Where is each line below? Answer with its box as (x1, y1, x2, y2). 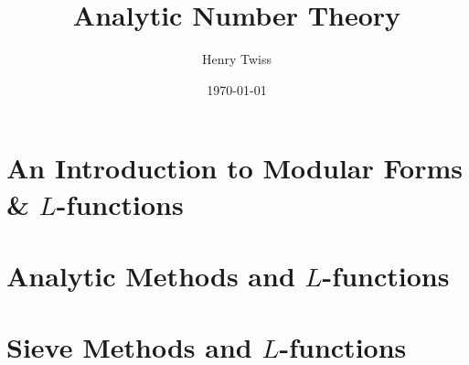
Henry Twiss (201, 49, 272, 69)
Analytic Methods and (6, 256, 295, 294)
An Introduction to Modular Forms (6, 149, 463, 187)
